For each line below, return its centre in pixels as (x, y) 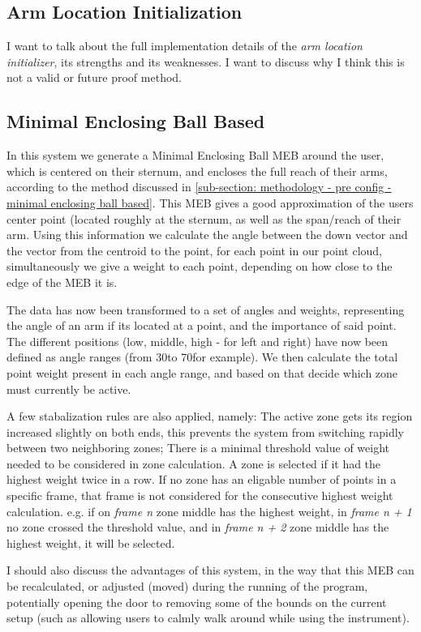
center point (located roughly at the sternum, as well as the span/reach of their (204, 218)
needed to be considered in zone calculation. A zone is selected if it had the (194, 463)
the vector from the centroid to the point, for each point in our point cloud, (195, 250)
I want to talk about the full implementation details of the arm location (185, 46)
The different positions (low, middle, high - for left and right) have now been (198, 341)
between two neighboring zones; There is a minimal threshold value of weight (198, 448)
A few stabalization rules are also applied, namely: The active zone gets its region (210, 416)
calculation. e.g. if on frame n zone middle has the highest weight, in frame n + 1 (209, 511)
